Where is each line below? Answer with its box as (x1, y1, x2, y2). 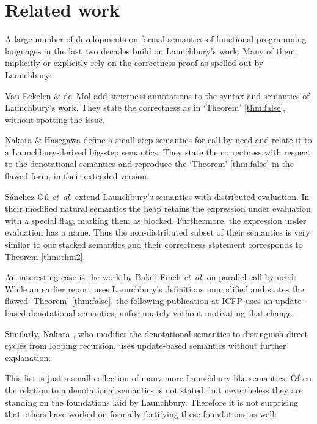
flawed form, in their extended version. (5, 169, 149, 182)
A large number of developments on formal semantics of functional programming (5, 32, 307, 45)
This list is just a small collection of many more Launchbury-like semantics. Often (5, 371, 312, 384)
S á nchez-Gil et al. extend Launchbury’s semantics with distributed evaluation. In (5, 190, 310, 203)
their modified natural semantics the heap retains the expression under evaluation (5, 202, 311, 215)
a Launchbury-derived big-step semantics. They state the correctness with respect (5, 145, 311, 158)
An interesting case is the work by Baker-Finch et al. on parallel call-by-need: (5, 270, 296, 283)
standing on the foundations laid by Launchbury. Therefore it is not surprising (5, 395, 298, 408)
